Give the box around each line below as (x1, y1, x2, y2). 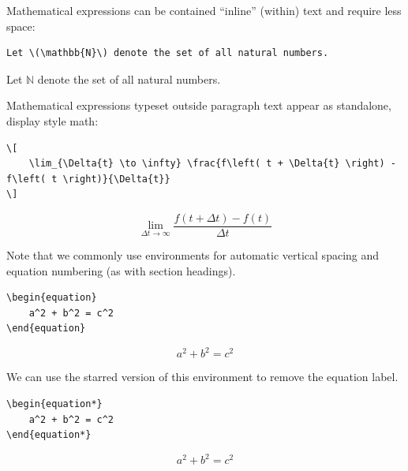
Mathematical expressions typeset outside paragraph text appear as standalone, (6, 97, 391, 114)
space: (6, 17, 36, 34)
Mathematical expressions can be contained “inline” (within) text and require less (6, 2, 402, 18)
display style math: (6, 112, 99, 129)
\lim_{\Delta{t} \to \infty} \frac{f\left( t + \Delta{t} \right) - (28, 158, 396, 170)
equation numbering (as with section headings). (6, 262, 236, 278)
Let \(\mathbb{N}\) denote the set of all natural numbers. (6, 47, 329, 59)
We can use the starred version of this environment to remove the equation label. (6, 368, 399, 385)
